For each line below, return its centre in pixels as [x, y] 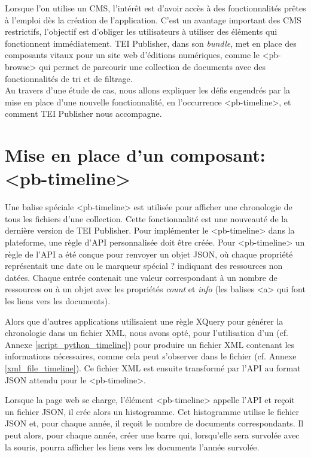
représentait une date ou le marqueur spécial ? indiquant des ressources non [144, 266]
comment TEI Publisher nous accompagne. [83, 114]
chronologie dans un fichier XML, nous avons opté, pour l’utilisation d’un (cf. [147, 333]
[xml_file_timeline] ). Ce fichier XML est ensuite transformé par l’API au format [153, 367]
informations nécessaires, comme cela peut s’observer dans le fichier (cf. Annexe [151, 356]
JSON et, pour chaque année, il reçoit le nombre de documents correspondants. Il [154, 423]
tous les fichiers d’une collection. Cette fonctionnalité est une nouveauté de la [147, 218]
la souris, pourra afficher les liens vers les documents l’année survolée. [132, 447]
